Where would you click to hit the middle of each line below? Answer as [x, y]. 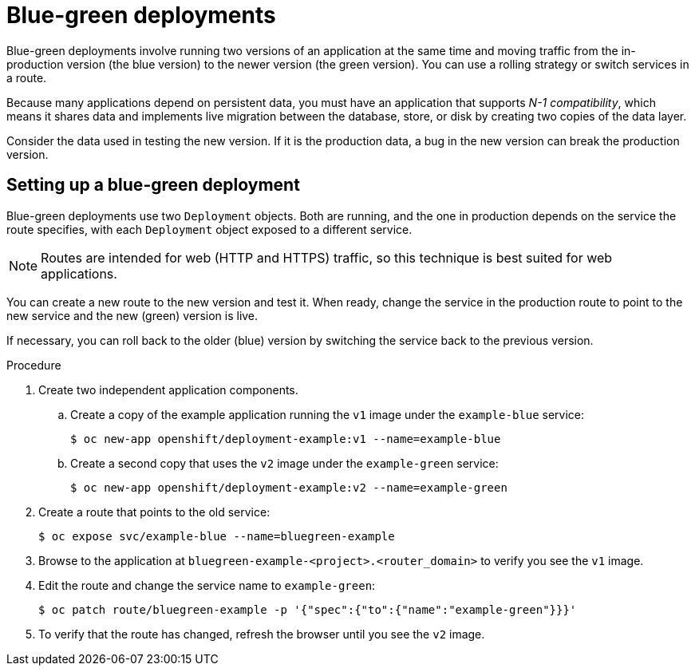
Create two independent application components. [168, 389]
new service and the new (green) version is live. [132, 315]
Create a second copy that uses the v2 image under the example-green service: [284, 463]
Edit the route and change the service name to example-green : [207, 585]
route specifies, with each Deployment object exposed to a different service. [209, 229]
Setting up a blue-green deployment [153, 185]
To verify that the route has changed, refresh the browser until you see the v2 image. [262, 634]
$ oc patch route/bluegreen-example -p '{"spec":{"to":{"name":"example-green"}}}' [308, 609]
